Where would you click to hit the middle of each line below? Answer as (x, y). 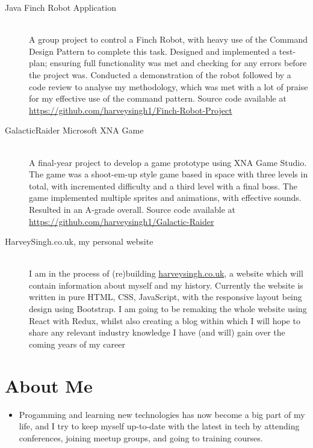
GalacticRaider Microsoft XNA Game (74, 130)
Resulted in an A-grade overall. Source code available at (132, 209)
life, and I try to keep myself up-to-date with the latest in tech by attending (159, 426)
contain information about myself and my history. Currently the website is (166, 285)
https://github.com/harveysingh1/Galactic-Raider (122, 221)
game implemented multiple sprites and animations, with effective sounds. (165, 198)
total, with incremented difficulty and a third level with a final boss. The (163, 186)
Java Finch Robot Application (60, 7)
